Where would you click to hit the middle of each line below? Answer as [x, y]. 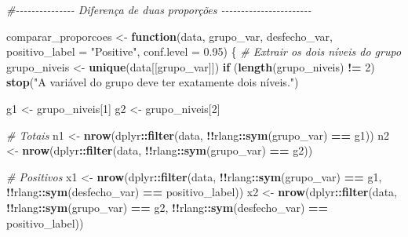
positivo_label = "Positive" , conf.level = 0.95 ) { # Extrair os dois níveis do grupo [204, 51]
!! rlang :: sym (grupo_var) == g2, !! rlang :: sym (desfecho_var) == [168, 207]
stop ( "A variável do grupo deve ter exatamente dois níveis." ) [153, 82]
